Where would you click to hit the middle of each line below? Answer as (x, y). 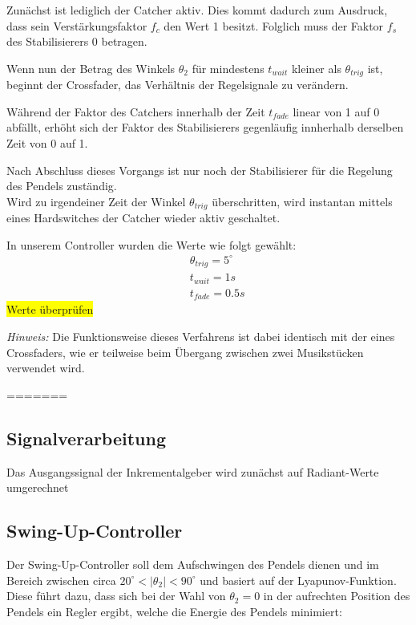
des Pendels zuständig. (62, 186)
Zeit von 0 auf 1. (47, 143)
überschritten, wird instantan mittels (302, 201)
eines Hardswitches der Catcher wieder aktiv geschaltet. (143, 218)
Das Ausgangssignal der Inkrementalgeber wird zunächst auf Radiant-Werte (193, 471)
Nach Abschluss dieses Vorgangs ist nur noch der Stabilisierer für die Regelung (200, 170)
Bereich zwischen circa (61, 580)
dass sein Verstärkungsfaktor (77, 25)
